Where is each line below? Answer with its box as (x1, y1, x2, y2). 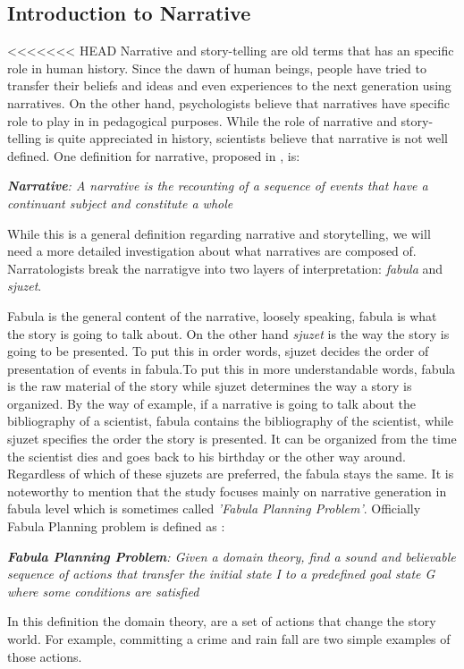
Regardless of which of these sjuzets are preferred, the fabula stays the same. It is (7, 464, 454, 483)
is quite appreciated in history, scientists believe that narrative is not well (45, 129, 448, 148)
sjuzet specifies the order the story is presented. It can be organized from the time (7, 429, 457, 448)
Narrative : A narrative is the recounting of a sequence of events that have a (7, 176, 428, 195)
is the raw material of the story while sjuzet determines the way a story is (7, 377, 412, 395)
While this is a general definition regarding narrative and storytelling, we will (7, 224, 431, 242)
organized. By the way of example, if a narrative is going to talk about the (7, 394, 416, 412)
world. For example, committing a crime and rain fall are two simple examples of (7, 630, 451, 648)
